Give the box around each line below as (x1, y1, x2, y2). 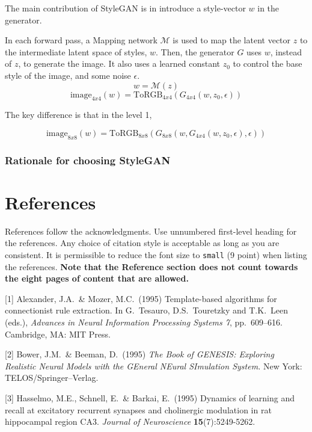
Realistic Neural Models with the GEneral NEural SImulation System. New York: (5, 359, 302, 372)
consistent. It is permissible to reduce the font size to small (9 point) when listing (5, 248, 307, 261)
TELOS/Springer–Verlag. (5, 371, 99, 384)
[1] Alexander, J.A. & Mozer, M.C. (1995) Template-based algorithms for (5, 292, 277, 304)
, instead (270, 45, 302, 58)
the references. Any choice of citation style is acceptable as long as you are (5, 236, 280, 249)
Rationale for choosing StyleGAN (5, 152, 171, 167)
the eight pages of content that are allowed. (5, 272, 189, 285)
